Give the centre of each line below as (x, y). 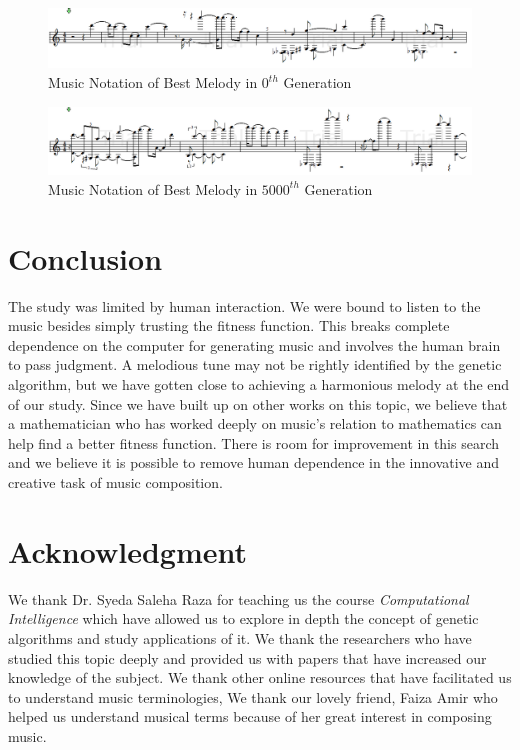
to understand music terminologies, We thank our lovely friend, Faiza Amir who (253, 696)
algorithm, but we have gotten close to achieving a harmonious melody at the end (259, 384)
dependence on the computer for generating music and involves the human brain (254, 344)
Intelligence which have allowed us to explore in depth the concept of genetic (243, 618)
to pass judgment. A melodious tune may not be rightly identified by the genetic (255, 364)
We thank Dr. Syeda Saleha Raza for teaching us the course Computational (238, 598)
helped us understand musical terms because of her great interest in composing (250, 716)
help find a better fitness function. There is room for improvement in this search (254, 442)
